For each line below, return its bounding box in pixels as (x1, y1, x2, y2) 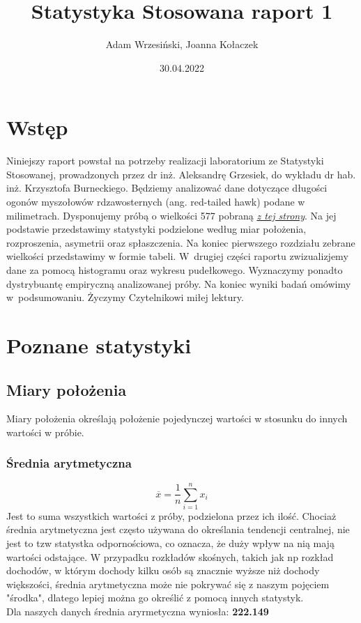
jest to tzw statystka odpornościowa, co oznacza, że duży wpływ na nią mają (6, 536, 335, 551)
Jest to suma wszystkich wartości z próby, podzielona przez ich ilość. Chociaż (6, 508, 337, 523)
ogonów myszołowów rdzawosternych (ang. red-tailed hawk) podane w (6, 194, 305, 209)
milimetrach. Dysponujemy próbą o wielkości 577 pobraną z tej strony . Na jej (6, 208, 337, 222)
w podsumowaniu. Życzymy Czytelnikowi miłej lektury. (6, 290, 244, 305)
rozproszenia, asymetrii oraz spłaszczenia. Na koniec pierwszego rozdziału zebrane (6, 235, 355, 249)
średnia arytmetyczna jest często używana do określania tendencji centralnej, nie (6, 522, 350, 537)
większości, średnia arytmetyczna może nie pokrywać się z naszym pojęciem (6, 576, 330, 591)
